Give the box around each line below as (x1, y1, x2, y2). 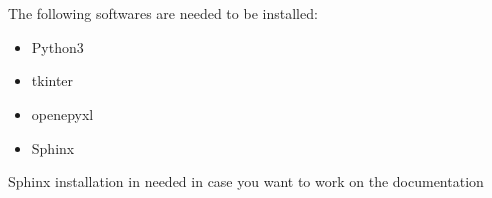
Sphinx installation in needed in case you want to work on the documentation (8, 171, 484, 192)
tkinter (31, 70, 74, 91)
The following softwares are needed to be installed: (8, 3, 318, 24)
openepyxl (31, 103, 94, 124)
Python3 (31, 36, 84, 57)
